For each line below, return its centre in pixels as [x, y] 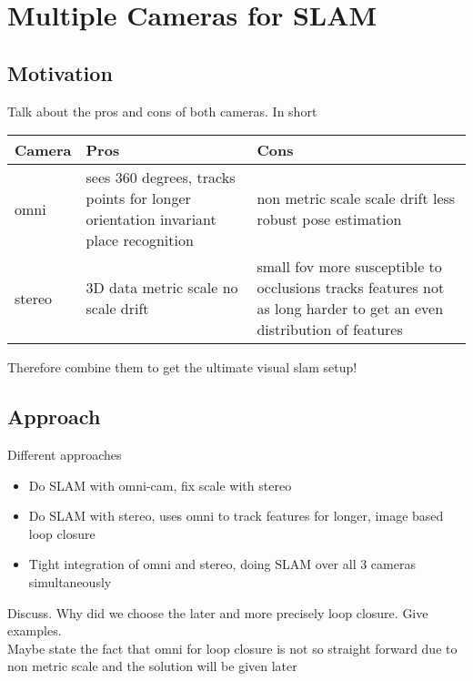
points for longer [138, 198]
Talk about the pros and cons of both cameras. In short [162, 111]
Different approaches [65, 454]
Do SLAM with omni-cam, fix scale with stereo [160, 485]
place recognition [140, 240]
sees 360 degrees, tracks [161, 178]
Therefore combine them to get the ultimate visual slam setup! [182, 367]
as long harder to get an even [350, 309]
